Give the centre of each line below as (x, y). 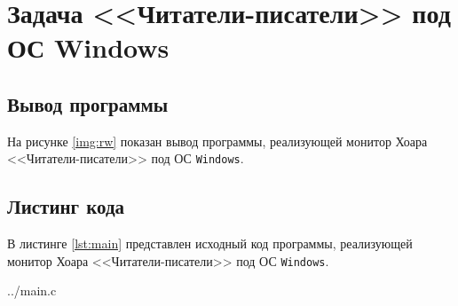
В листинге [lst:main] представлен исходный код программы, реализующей (210, 243)
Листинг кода (66, 206)
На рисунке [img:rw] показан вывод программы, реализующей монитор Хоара (217, 141)
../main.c (32, 290)
